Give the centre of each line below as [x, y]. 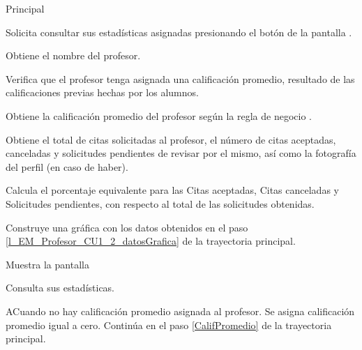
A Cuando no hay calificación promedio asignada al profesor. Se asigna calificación [180, 311]
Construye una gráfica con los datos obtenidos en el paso [127, 227]
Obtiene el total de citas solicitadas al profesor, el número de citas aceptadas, [171, 139]
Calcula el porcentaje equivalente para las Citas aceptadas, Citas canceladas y [172, 190]
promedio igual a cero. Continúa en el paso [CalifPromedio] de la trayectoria [169, 325]
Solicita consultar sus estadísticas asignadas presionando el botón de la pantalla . [179, 32]
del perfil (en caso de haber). [67, 166]
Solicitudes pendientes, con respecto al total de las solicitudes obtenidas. [160, 203]
